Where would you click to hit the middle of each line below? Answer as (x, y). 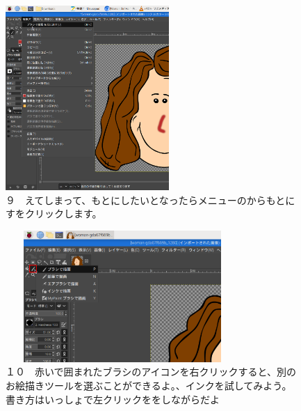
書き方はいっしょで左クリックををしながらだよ (113, 399)
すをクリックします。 (54, 214)
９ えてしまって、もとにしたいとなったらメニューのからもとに (150, 200)
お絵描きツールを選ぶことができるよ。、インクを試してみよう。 (149, 385)
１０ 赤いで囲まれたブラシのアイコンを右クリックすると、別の (151, 372)
